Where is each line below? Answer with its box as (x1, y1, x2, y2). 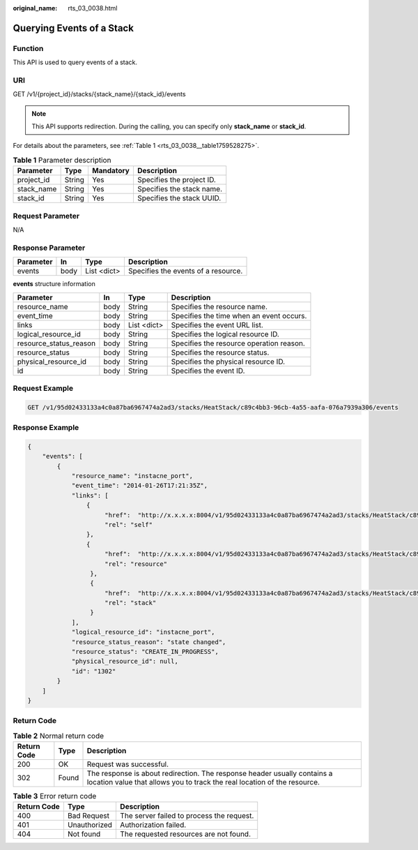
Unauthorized (67, 820, 113, 830)
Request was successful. (86, 759, 169, 769)
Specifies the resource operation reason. (171, 338, 306, 348)
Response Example (13, 423, 79, 433)
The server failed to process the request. (119, 811, 254, 821)
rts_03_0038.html (68, 4, 118, 12)
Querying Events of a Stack (13, 22, 134, 34)
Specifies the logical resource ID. (171, 329, 280, 338)
